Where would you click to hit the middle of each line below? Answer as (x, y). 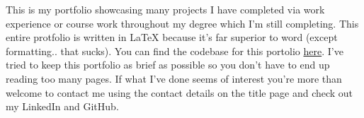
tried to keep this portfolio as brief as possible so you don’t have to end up (168, 65)
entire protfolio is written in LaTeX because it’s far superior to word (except (172, 37)
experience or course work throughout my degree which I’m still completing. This (182, 23)
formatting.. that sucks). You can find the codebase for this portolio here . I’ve (175, 51)
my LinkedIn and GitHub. (62, 106)
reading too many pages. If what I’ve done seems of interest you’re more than (174, 78)
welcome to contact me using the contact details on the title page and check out (180, 92)
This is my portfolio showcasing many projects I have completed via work (165, 9)
